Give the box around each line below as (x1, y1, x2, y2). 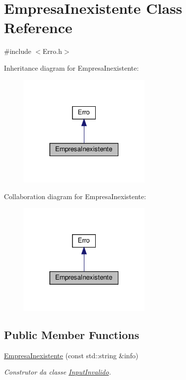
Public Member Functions (4, 327, 139, 342)
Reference (4, 17, 73, 38)
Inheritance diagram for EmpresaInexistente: (4, 62, 139, 73)
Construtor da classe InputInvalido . (4, 367, 111, 377)
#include (4, 46, 32, 56)
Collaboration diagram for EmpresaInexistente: (4, 191, 146, 201)
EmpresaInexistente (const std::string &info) (4, 350, 139, 360)
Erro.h (42, 46, 62, 56)
